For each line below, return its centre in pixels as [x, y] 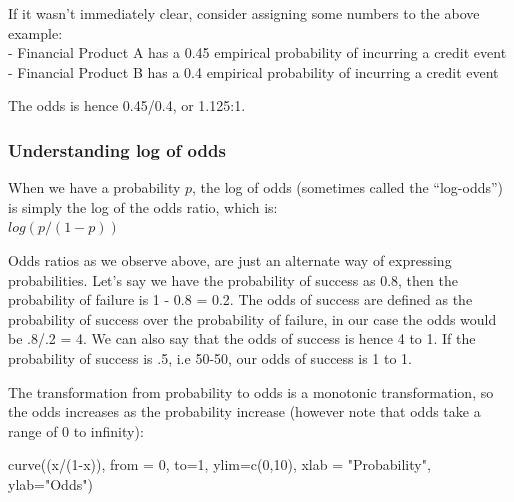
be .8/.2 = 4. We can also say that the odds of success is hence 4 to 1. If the [242, 338]
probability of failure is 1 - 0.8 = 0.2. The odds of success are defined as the [240, 299]
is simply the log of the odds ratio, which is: [143, 206]
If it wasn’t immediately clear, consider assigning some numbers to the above [244, 13]
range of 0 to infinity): [76, 430]
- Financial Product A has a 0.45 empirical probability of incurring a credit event [257, 52]
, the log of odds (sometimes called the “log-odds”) [348, 187]
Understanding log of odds [117, 149]
